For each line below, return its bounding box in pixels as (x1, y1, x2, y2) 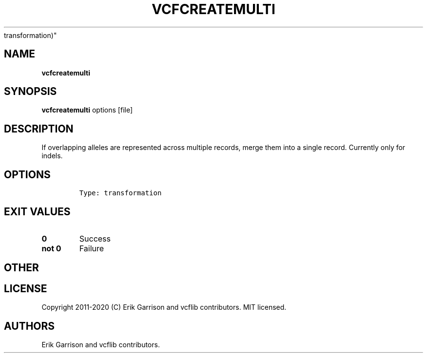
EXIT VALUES (4, 205, 71, 218)
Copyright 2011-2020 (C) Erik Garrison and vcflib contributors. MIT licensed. (41, 303, 287, 312)
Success (79, 233, 111, 244)
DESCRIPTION (4, 122, 74, 135)
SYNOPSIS (4, 85, 57, 98)
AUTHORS (4, 319, 55, 332)
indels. (41, 151, 63, 160)
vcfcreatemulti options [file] (41, 106, 133, 114)
